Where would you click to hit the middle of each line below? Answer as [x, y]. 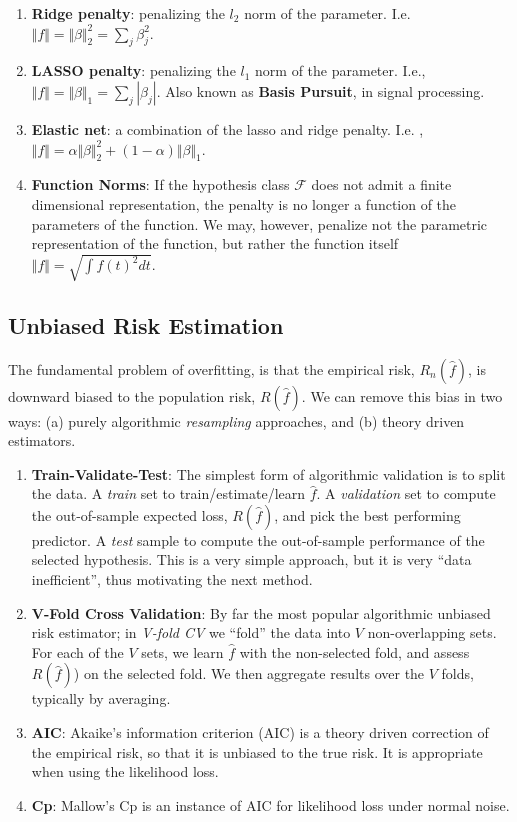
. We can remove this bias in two [402, 395]
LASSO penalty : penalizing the [133, 70]
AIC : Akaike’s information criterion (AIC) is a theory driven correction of [260, 732]
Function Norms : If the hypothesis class [160, 184]
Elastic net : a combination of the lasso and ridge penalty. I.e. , [227, 128]
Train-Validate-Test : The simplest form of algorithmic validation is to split [268, 473]
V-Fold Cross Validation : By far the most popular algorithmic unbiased [261, 612]
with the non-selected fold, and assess [354, 651]
